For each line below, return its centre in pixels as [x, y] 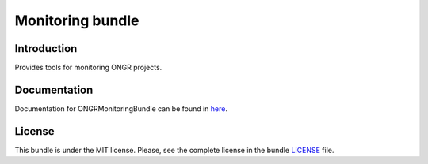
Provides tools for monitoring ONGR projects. [88, 68]
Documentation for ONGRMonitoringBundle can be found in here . [121, 108]
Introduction [46, 48]
